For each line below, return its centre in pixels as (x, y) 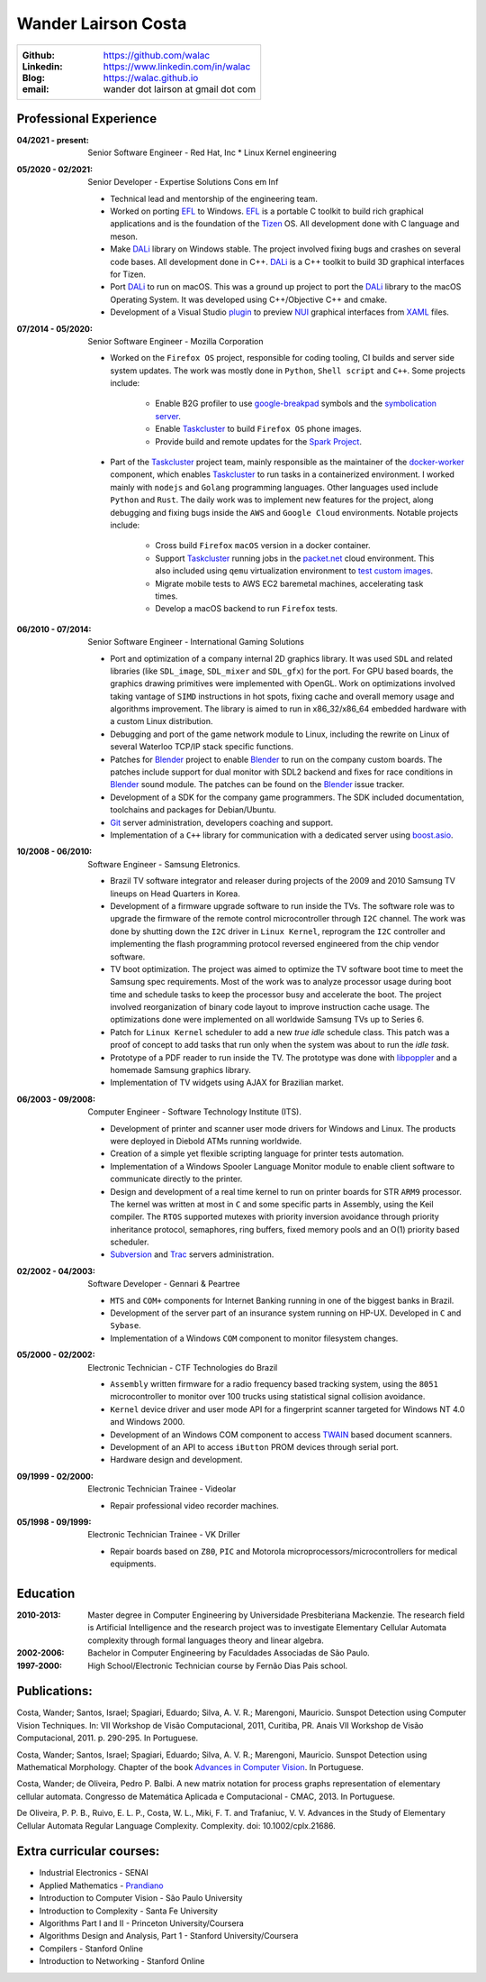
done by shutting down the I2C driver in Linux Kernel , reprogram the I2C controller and (278, 931)
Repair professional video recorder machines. (194, 1505)
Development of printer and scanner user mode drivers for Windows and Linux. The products (283, 1128)
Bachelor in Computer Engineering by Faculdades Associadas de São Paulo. (229, 1653)
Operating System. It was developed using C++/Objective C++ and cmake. (248, 299)
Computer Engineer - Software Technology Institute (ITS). (194, 1112)
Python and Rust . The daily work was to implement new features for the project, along (272, 500)
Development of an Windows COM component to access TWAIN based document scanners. (281, 1435)
